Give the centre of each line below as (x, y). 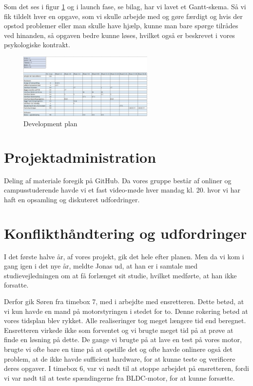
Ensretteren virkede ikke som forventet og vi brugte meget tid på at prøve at (119, 330)
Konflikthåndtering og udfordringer (126, 233)
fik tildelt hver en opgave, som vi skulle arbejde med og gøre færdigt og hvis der (123, 16)
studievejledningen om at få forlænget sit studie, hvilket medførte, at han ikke (120, 275)
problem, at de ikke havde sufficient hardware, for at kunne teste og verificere (120, 358)
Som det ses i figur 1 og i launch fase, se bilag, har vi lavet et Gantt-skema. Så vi (125, 6)
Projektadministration (80, 157)
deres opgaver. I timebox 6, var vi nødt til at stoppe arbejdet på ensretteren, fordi (126, 368)
